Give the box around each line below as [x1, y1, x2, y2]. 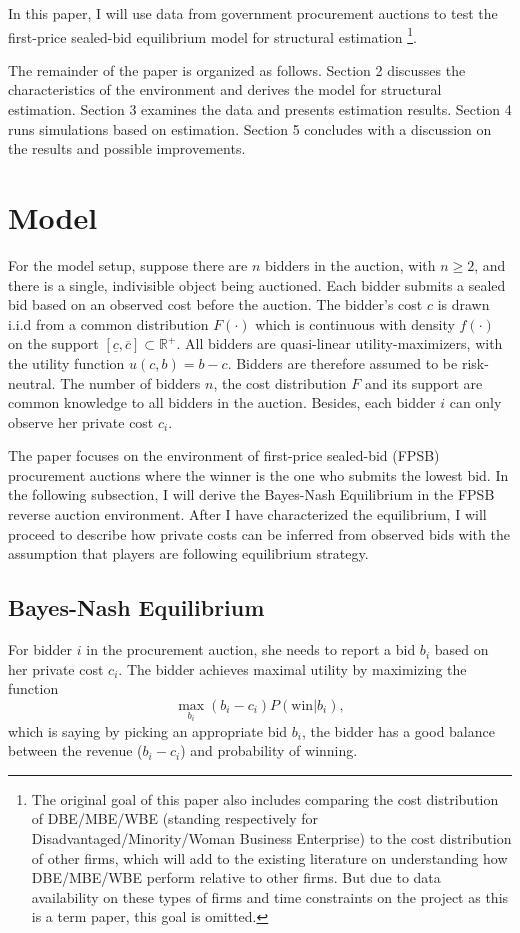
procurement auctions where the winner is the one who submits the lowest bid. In [8, 464, 509, 485]
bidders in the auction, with [265, 254, 436, 275]
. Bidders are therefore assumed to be [227, 352, 458, 373]
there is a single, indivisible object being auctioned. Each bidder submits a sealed [8, 274, 506, 295]
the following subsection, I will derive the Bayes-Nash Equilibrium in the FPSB [8, 484, 495, 505]
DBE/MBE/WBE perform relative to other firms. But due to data [31, 867, 441, 888]
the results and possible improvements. [8, 138, 246, 159]
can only [449, 392, 502, 413]
